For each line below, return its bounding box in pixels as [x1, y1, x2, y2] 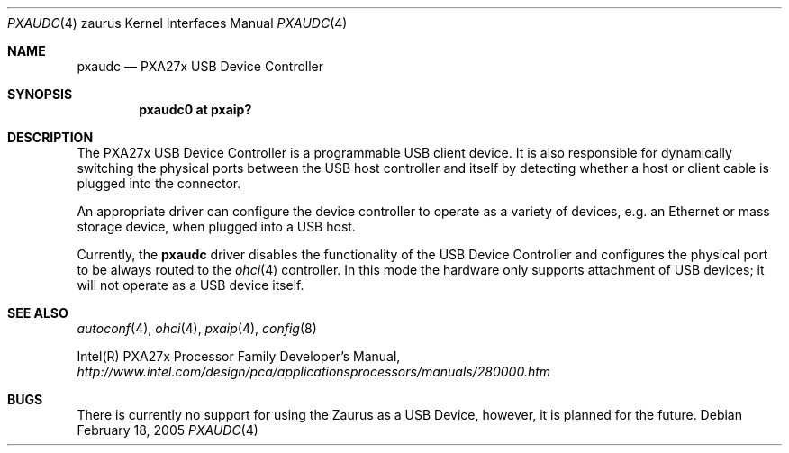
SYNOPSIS [7, 86, 73, 102]
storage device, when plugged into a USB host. [77, 219, 356, 234]
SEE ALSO [7, 305, 68, 321]
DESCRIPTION [7, 130, 94, 145]
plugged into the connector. [77, 176, 241, 191]
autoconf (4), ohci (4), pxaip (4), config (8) [77, 321, 317, 336]
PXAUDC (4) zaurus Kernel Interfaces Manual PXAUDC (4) [7, 15, 348, 31]
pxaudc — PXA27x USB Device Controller [77, 59, 324, 74]
